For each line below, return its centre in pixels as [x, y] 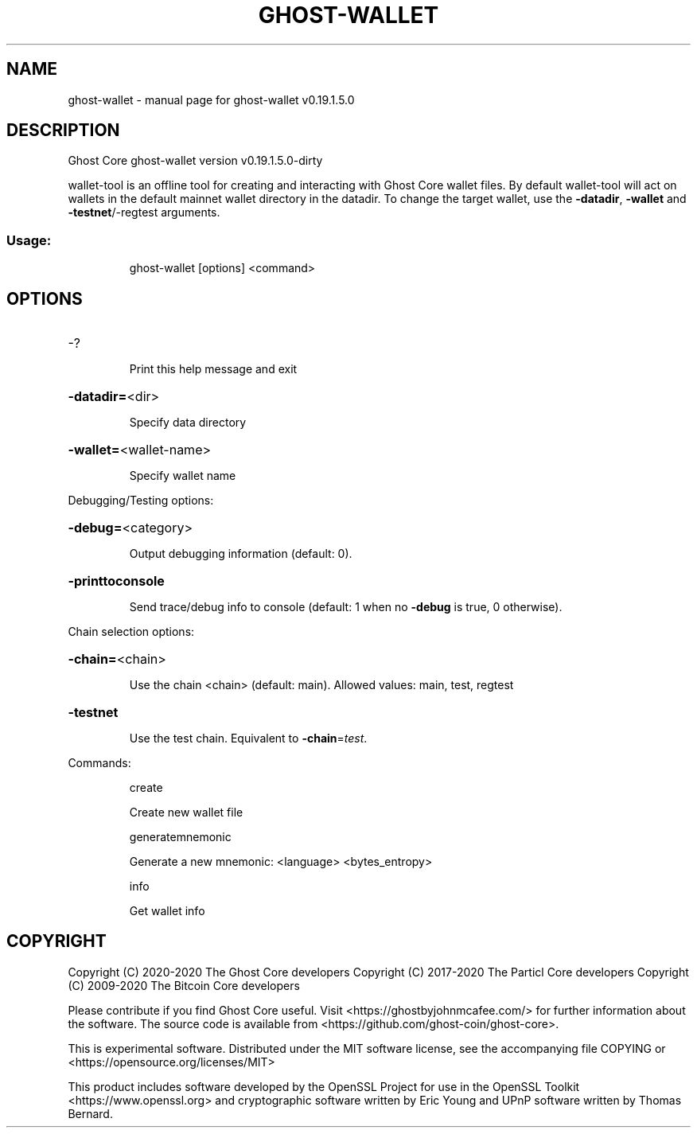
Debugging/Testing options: [141, 501]
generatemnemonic [180, 837]
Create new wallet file [186, 813]
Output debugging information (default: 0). [241, 554]
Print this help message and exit [213, 369]
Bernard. [90, 1113]
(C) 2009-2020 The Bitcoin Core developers [184, 985]
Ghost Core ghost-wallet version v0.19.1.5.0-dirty [195, 161]
